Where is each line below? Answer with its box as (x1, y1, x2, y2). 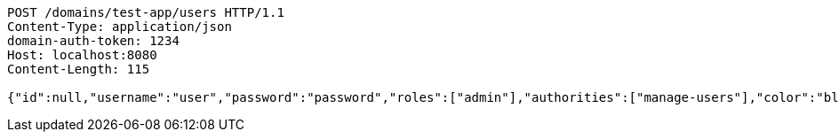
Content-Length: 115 (7, 62, 150, 76)
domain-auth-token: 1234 (7, 34, 180, 48)
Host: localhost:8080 (7, 48, 157, 62)
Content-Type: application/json (7, 19, 232, 34)
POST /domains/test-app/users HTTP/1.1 (7, 5, 284, 19)
